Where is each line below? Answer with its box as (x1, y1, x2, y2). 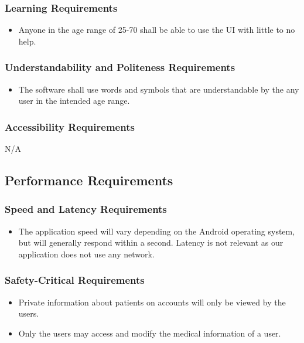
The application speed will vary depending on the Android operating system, (18, 225, 295, 237)
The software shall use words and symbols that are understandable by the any (18, 83, 299, 95)
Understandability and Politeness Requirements (5, 60, 235, 74)
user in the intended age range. (18, 94, 130, 107)
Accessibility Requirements (5, 119, 135, 134)
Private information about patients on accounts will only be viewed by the (18, 296, 286, 308)
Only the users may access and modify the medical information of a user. (18, 327, 281, 339)
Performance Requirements (5, 171, 173, 189)
